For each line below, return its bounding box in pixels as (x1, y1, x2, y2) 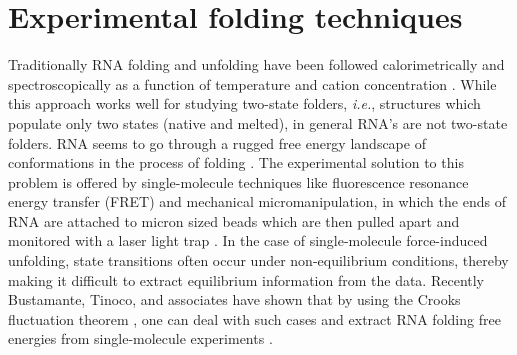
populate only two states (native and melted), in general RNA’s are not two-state (8, 112, 508, 133)
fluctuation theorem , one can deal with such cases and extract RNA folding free (8, 308, 501, 329)
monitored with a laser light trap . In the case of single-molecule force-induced (8, 230, 488, 251)
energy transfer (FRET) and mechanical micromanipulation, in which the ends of (8, 191, 506, 212)
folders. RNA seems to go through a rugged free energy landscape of (8, 132, 426, 153)
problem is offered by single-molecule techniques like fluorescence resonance (8, 171, 469, 192)
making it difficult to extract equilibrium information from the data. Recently (8, 269, 484, 290)
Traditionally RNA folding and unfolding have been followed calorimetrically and (8, 54, 505, 75)
